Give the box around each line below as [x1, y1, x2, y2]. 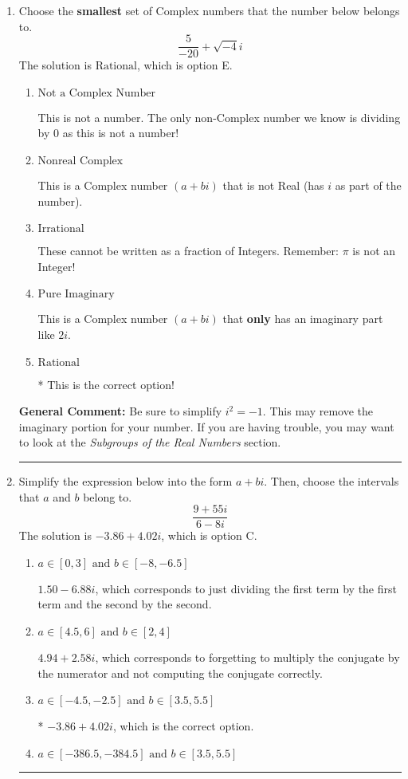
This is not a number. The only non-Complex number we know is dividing [37, 108, 401, 125]
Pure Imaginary [37, 289, 115, 301]
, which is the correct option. [112, 718, 254, 734]
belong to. [83, 488, 132, 505]
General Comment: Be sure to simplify [18, 403, 222, 419]
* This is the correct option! [37, 376, 175, 392]
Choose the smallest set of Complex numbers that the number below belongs [18, 2, 400, 18]
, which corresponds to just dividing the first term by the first [95, 580, 397, 596]
